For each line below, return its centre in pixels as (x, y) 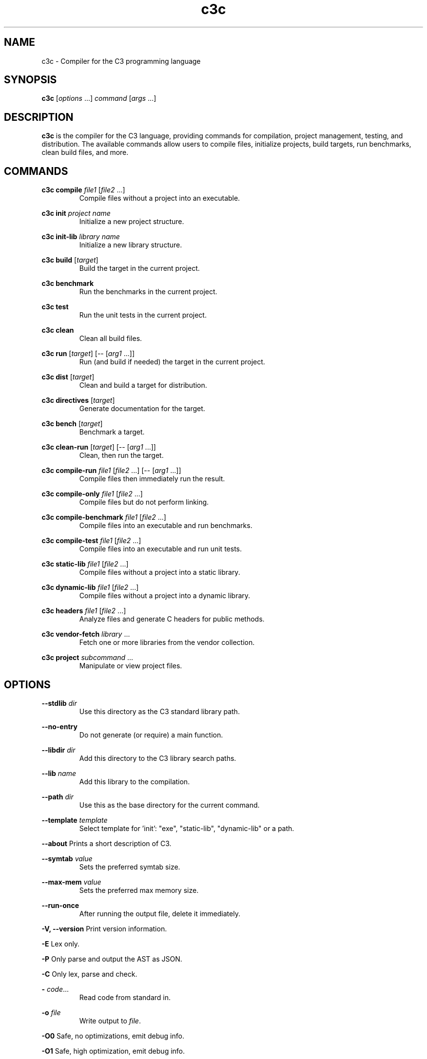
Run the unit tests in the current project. (143, 315)
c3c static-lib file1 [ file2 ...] (85, 564)
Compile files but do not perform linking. (144, 502)
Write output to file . (110, 1021)
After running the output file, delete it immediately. (160, 913)
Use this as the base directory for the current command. (169, 805)
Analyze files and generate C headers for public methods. (172, 619)
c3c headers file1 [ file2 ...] (84, 611)
